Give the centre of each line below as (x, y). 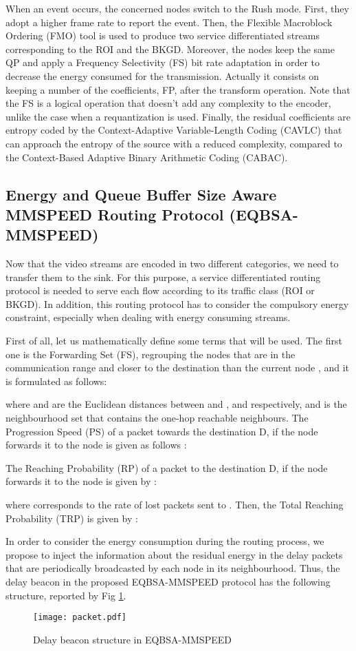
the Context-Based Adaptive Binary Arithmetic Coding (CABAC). (147, 157)
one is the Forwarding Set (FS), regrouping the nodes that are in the (151, 354)
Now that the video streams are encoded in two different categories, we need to (172, 263)
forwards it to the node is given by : (81, 481)
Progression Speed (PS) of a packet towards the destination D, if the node (162, 431)
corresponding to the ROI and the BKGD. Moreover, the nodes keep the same (170, 49)
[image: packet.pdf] (80, 618)
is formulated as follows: (56, 381)
